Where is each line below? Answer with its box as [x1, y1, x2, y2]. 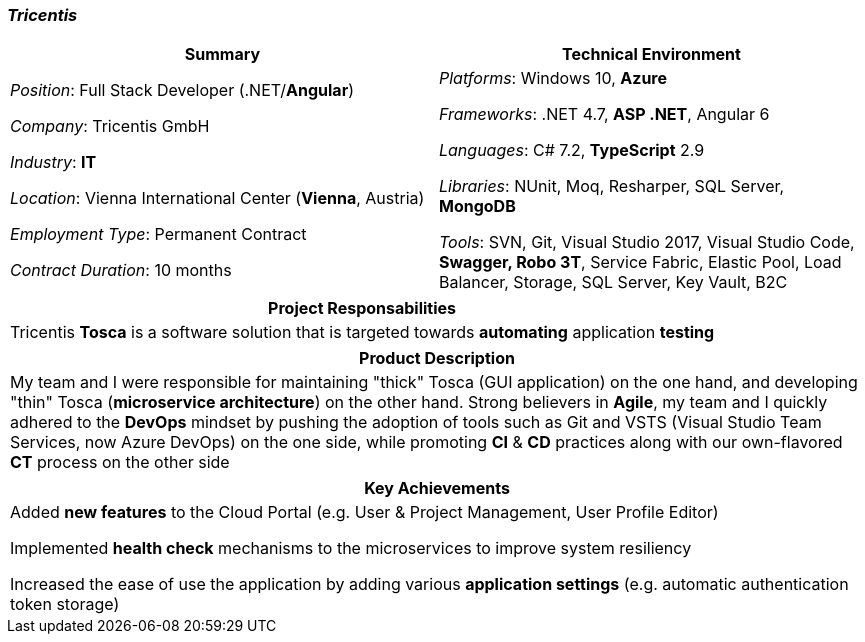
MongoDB [439, 196, 516, 217]
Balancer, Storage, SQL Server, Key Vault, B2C [439, 272, 788, 293]
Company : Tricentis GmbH [10, 116, 210, 137]
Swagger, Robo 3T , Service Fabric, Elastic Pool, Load [439, 252, 842, 273]
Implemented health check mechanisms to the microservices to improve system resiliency [10, 538, 692, 559]
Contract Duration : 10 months [10, 260, 232, 281]
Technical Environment [562, 44, 741, 65]
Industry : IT [10, 152, 97, 173]
